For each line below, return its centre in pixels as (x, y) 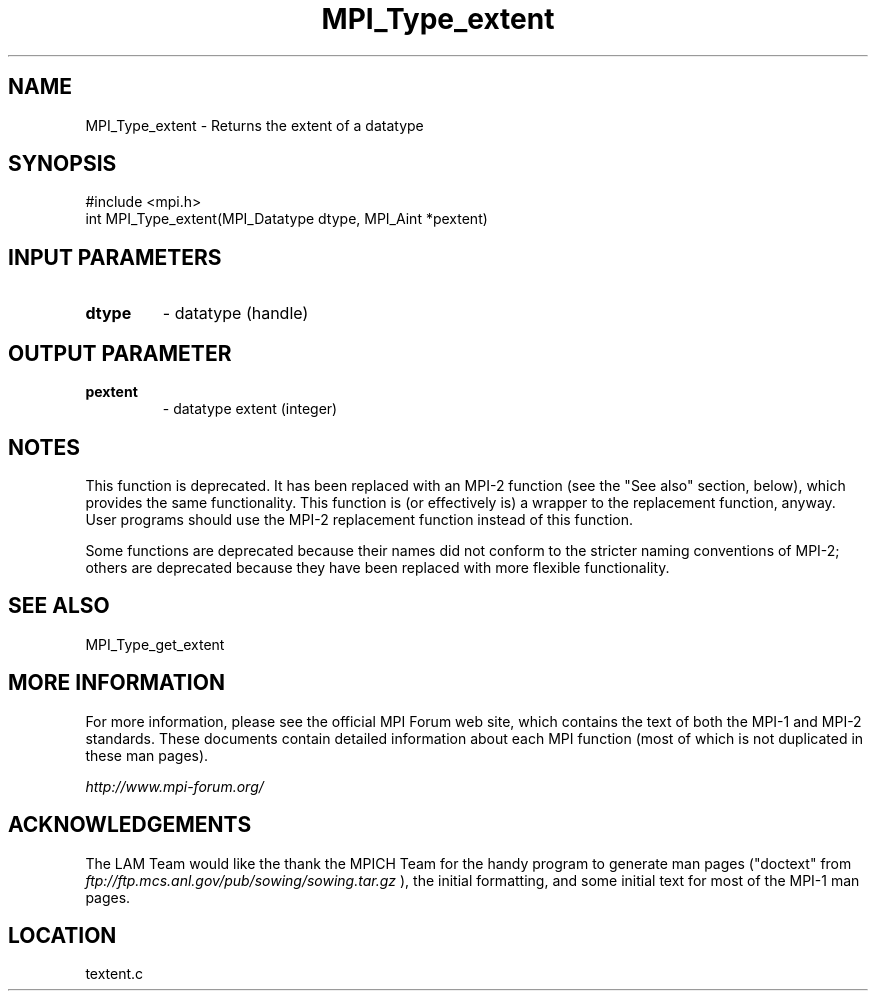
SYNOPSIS (62, 164)
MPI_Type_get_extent (155, 644)
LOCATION (62, 935)
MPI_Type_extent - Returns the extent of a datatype (254, 125)
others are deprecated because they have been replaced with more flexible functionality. (377, 567)
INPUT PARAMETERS (115, 257)
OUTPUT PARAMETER (120, 353)
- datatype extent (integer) (250, 409)
